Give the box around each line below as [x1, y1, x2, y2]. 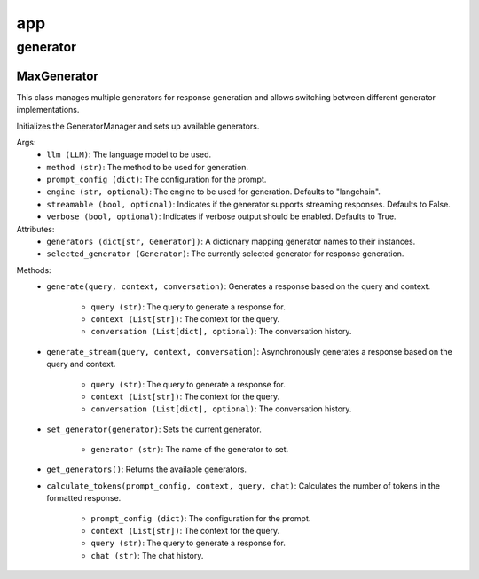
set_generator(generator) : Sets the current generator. [46, 424, 262, 434]
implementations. [16, 105, 80, 115]
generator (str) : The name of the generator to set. [90, 444, 289, 455]
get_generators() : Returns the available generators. [46, 464, 247, 474]
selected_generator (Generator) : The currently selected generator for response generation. [46, 248, 404, 259]
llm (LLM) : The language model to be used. [46, 149, 212, 160]
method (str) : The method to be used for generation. [46, 161, 248, 172]
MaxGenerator [16, 68, 99, 83]
